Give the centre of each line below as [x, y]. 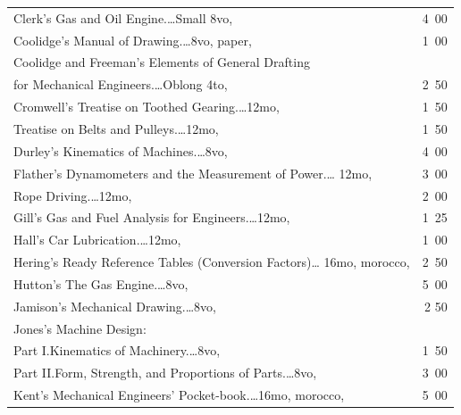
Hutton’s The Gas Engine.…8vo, [101, 283]
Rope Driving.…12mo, [73, 195]
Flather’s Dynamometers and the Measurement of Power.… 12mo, [193, 173]
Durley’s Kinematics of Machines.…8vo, [121, 150]
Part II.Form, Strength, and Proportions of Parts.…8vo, [165, 373]
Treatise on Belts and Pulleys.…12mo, [116, 128]
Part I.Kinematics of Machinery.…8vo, [117, 350]
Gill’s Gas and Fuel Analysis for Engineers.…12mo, [152, 217]
